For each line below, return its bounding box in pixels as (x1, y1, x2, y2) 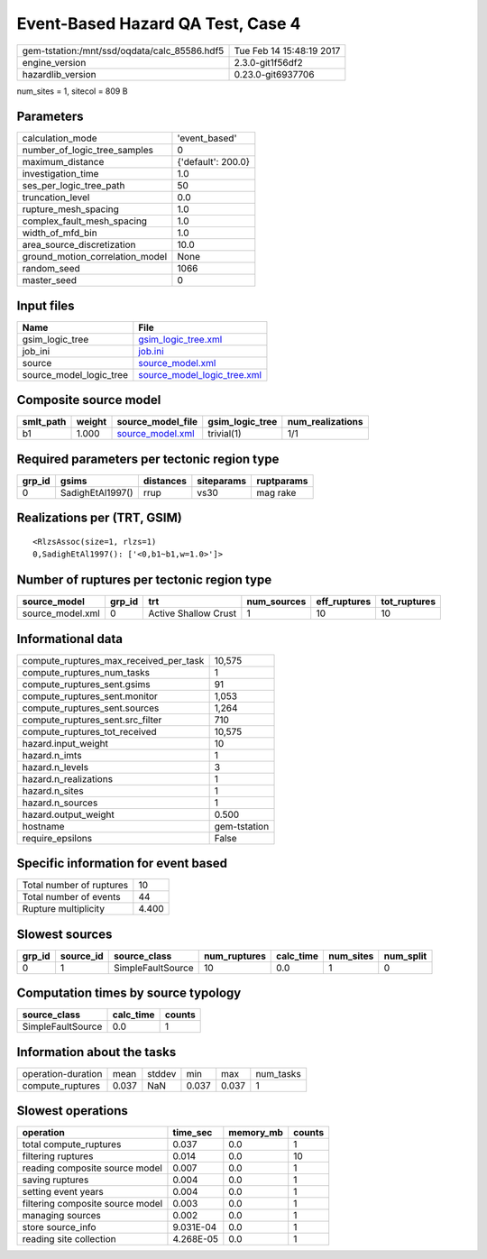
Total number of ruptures (22, 879, 129, 892)
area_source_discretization (22, 239, 136, 252)
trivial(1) (207, 427, 243, 440)
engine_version (22, 56, 87, 69)
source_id (60, 950, 104, 962)
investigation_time (22, 168, 99, 180)
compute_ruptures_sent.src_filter (22, 713, 162, 726)
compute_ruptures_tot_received (22, 725, 157, 738)
